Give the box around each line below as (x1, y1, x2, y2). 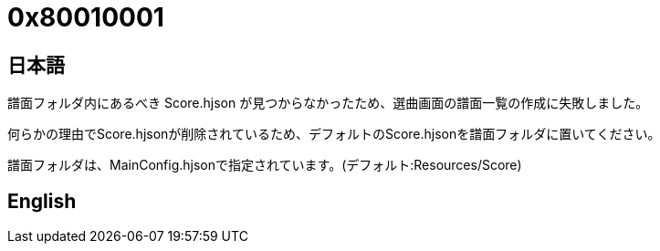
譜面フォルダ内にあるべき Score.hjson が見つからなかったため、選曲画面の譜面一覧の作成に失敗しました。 (7, 95, 649, 111)
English (7, 189, 77, 213)
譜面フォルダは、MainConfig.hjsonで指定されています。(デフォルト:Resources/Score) (7, 157, 522, 173)
